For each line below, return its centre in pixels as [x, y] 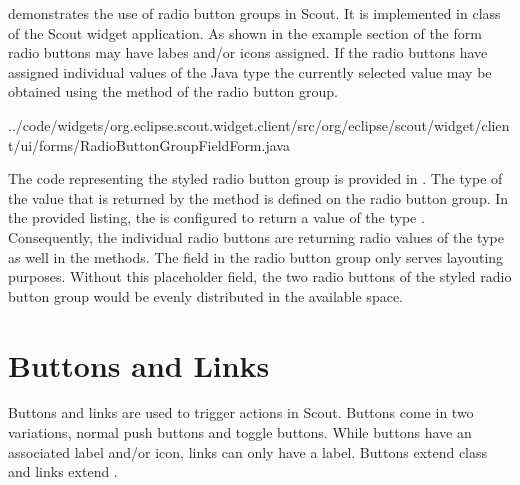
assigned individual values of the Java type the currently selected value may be [250, 71]
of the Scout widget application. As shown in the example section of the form [245, 32]
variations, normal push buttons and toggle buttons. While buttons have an [240, 432]
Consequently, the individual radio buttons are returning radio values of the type [256, 236]
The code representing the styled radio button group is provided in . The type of [255, 178]
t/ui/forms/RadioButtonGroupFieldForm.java [149, 144]
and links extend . [63, 471]
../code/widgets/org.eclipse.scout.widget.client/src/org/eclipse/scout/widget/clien [259, 124]
